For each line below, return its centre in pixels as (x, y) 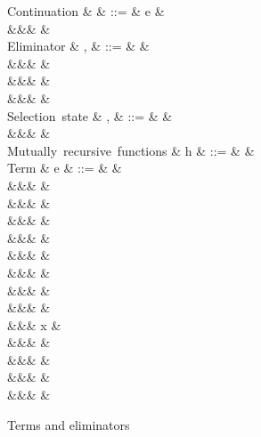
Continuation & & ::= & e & (86, 11)
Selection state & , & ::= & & (90, 115)
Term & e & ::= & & (65, 168)
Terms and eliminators (69, 424)
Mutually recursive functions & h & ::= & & (131, 150)
